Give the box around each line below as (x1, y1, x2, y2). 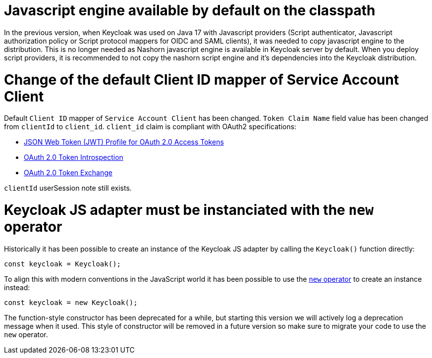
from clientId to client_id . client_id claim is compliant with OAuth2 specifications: (4, 122, 297, 131)
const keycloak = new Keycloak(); (4, 298, 138, 307)
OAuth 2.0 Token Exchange (24, 168, 112, 177)
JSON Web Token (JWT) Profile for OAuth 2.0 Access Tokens (24, 138, 224, 147)
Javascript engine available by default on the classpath (4, 2, 376, 19)
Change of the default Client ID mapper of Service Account (4, 71, 399, 88)
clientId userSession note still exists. (4, 184, 132, 193)
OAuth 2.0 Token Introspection (24, 153, 123, 162)
